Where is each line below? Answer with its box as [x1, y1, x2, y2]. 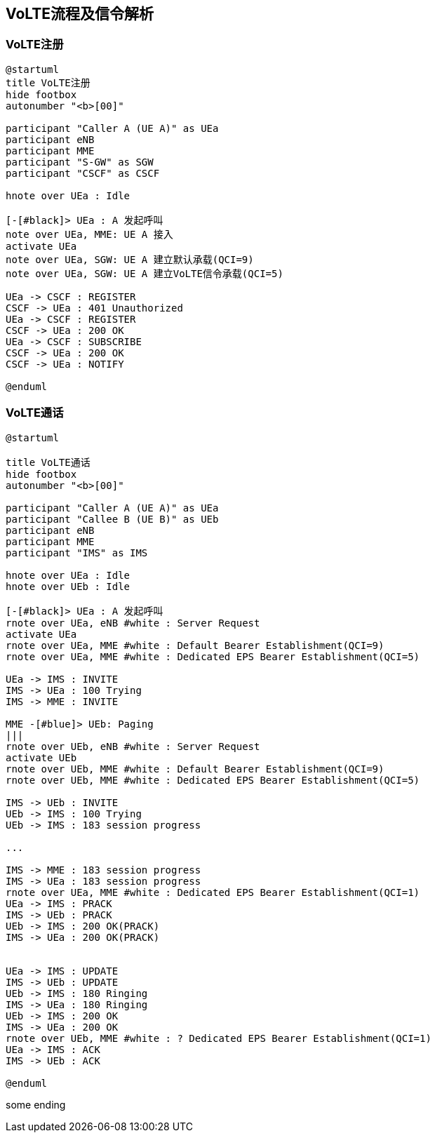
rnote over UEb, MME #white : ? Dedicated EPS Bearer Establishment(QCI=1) [6, 1032, 431, 1044]
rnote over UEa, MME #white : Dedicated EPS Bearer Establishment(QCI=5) [6, 650, 420, 662]
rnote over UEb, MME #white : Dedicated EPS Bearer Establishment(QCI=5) [6, 774, 420, 786]
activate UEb [6, 751, 77, 763]
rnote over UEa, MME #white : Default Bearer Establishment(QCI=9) [6, 639, 384, 651]
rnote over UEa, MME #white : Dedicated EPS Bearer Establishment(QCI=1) [6, 886, 420, 898]
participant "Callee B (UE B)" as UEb [6, 513, 219, 525]
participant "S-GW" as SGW [6, 156, 154, 168]
